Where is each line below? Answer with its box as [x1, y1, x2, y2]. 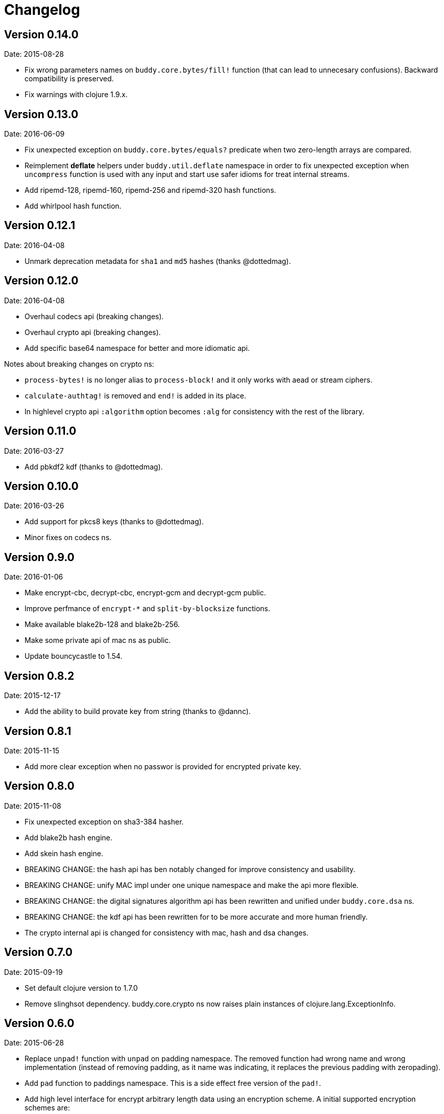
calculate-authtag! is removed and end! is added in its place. [25, 391, 246, 400]
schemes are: [25, 1103, 70, 1112]
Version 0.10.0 [4, 479, 79, 493]
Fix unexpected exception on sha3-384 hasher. [25, 817, 184, 826]
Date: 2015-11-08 [4, 801, 61, 810]
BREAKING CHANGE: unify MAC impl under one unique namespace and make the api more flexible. [25, 880, 359, 889]
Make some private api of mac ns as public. [25, 636, 171, 645]
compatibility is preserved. [25, 74, 114, 83]
